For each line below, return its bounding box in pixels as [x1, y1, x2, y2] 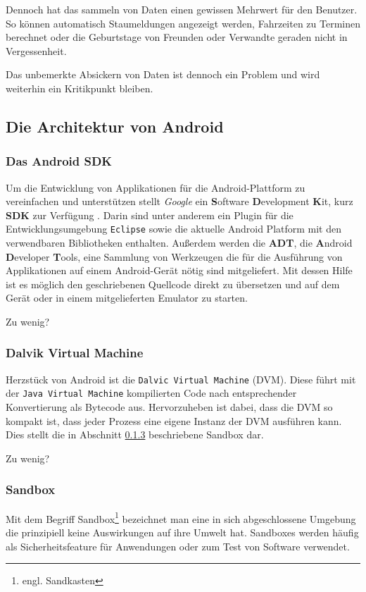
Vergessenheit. [6, 43, 67, 58]
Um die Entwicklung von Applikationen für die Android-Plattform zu [6, 180, 305, 195]
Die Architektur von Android [6, 115, 224, 137]
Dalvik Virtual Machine [6, 344, 144, 362]
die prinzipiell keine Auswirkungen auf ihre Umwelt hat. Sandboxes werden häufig [6, 524, 359, 539]
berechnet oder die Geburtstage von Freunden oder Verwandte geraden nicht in [6, 30, 348, 44]
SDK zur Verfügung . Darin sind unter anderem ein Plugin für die [6, 207, 294, 222]
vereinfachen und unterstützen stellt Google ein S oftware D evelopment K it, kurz [6, 194, 353, 209]
